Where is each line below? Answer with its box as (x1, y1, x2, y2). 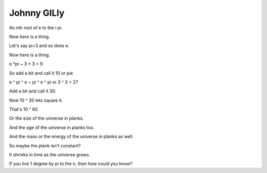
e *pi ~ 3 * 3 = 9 (9, 61, 43, 67)
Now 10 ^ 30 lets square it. (9, 97, 63, 103)
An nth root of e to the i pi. (9, 25, 63, 31)
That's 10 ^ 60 (9, 106, 38, 112)
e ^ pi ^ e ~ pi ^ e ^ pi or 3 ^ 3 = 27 (9, 79, 79, 85)
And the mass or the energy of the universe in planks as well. (9, 133, 133, 139)
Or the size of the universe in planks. (9, 115, 84, 121)
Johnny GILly (9, 7, 65, 18)
